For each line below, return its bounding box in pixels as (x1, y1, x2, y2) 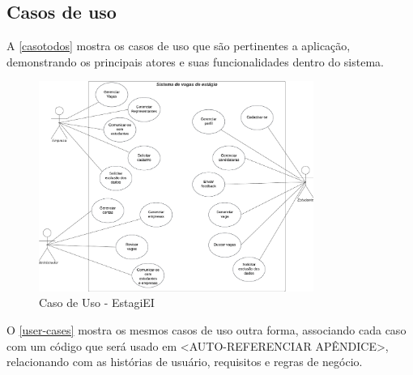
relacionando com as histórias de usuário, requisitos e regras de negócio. (6, 353, 363, 370)
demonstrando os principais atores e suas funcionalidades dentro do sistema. (6, 53, 384, 70)
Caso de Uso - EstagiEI (39, 294, 155, 311)
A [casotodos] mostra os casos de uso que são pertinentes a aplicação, (6, 37, 351, 54)
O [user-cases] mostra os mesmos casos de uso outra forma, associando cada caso (6, 321, 407, 338)
